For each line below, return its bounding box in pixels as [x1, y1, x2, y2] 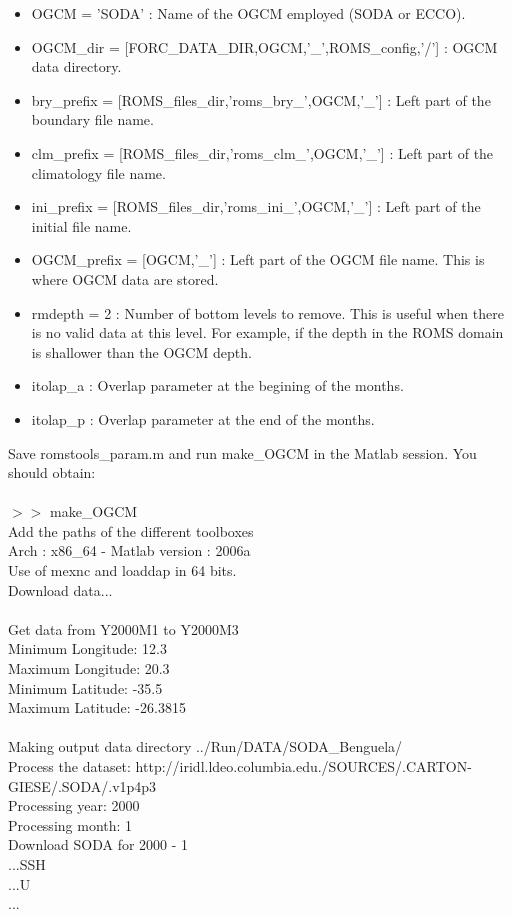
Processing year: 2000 [8, 795, 140, 816]
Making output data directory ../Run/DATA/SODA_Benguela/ [8, 736, 403, 757]
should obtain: [8, 462, 96, 483]
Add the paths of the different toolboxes [8, 520, 254, 541]
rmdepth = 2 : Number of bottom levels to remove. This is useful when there [31, 302, 504, 323]
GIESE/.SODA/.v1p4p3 [8, 775, 157, 796]
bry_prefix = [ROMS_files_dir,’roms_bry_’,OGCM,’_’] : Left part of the [31, 89, 491, 110]
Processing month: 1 [8, 814, 133, 835]
